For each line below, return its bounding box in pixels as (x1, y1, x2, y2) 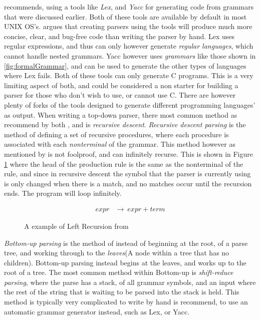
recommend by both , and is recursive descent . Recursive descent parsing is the (4, 119, 246, 130)
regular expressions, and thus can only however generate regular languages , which (4, 41, 253, 51)
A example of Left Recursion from (24, 220, 129, 231)
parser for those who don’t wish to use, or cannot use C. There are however (4, 90, 236, 100)
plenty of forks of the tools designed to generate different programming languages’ (4, 99, 255, 110)
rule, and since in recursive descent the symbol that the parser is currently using (4, 168, 251, 179)
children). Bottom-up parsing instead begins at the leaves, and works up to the (4, 257, 246, 267)
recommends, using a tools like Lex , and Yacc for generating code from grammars (4, 2, 254, 12)
